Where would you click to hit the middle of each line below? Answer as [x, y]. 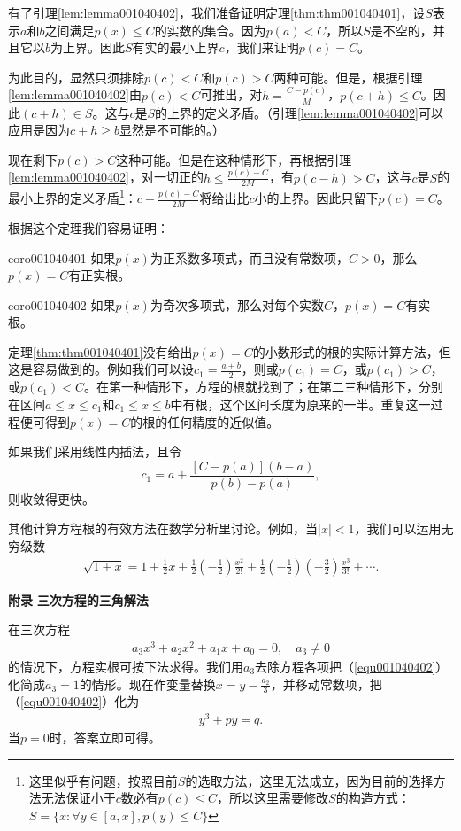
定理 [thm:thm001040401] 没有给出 [100, 351]
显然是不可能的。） [172, 130]
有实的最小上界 [176, 47]
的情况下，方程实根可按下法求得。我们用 [126, 666]
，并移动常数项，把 [326, 683]
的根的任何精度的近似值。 [205, 421]
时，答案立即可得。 [105, 738]
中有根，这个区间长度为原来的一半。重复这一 [300, 404]
